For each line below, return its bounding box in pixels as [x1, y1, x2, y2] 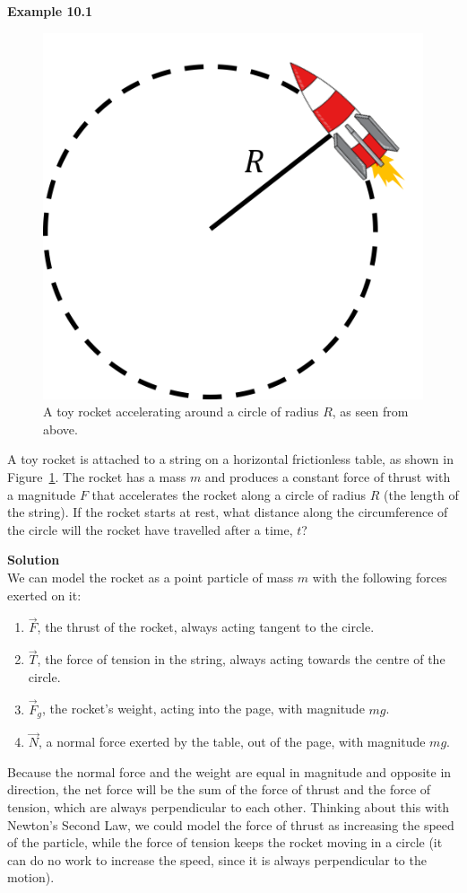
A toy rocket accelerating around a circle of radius [43, 402, 319, 421]
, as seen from [332, 402, 409, 421]
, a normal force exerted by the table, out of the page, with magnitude [39, 732, 426, 751]
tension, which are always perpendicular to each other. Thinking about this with [7, 798, 450, 817]
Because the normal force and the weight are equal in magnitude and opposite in [7, 762, 452, 781]
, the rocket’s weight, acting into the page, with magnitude [42, 699, 365, 718]
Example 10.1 [7, 2, 93, 20]
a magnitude [7, 485, 76, 503]
